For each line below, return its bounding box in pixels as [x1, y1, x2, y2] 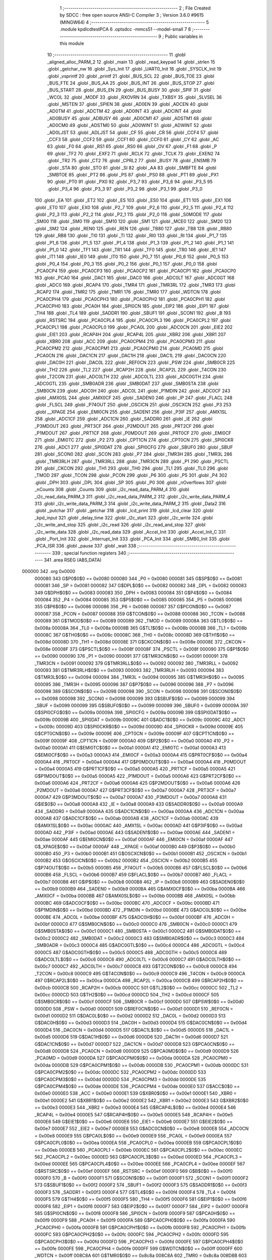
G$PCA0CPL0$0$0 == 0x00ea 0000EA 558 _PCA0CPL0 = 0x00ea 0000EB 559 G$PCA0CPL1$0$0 [34, 1140, 242, 1146]
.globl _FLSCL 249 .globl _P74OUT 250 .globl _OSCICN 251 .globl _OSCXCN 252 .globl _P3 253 [34, 402, 232, 408]
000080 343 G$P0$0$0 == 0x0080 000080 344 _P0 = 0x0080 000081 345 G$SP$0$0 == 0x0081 [34, 575, 242, 582]
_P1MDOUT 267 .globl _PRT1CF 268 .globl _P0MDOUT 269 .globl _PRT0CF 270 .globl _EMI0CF [34, 430, 232, 436]
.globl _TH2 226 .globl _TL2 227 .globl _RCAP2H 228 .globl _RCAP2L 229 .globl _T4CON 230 [34, 366, 227, 372]
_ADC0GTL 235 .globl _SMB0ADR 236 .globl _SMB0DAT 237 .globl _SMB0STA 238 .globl [34, 381, 219, 387]
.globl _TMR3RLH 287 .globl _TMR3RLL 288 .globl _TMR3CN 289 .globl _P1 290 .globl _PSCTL [34, 458, 229, 464]
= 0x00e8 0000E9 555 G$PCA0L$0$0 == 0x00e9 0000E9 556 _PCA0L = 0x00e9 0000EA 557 [34, 1132, 232, 1139]
